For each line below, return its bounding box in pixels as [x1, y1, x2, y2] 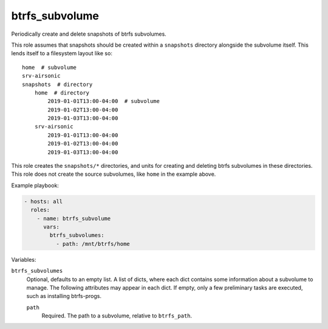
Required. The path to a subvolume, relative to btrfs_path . [41, 312, 193, 319]
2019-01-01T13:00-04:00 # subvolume [47, 98, 160, 105]
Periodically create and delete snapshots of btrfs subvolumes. [11, 30, 166, 38]
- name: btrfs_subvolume [36, 215, 111, 222]
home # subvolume [22, 64, 77, 71]
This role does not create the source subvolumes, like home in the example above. [11, 170, 216, 178]
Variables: [11, 256, 36, 263]
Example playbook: [11, 182, 59, 189]
